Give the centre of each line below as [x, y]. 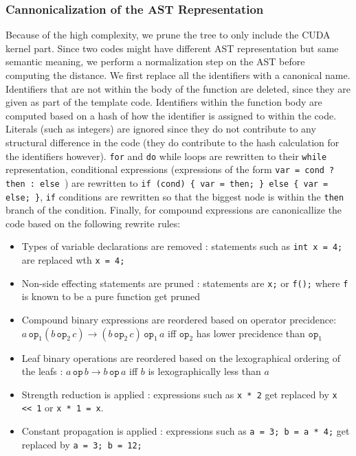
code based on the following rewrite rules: [93, 223]
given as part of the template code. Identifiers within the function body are [164, 102]
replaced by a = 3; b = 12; [82, 444]
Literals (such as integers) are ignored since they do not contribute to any [161, 129]
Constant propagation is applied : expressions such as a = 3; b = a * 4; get [186, 431]
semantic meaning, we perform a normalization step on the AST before [155, 61]
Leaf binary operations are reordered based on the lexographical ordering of [181, 357]
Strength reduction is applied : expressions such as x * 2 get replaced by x [179, 394]
